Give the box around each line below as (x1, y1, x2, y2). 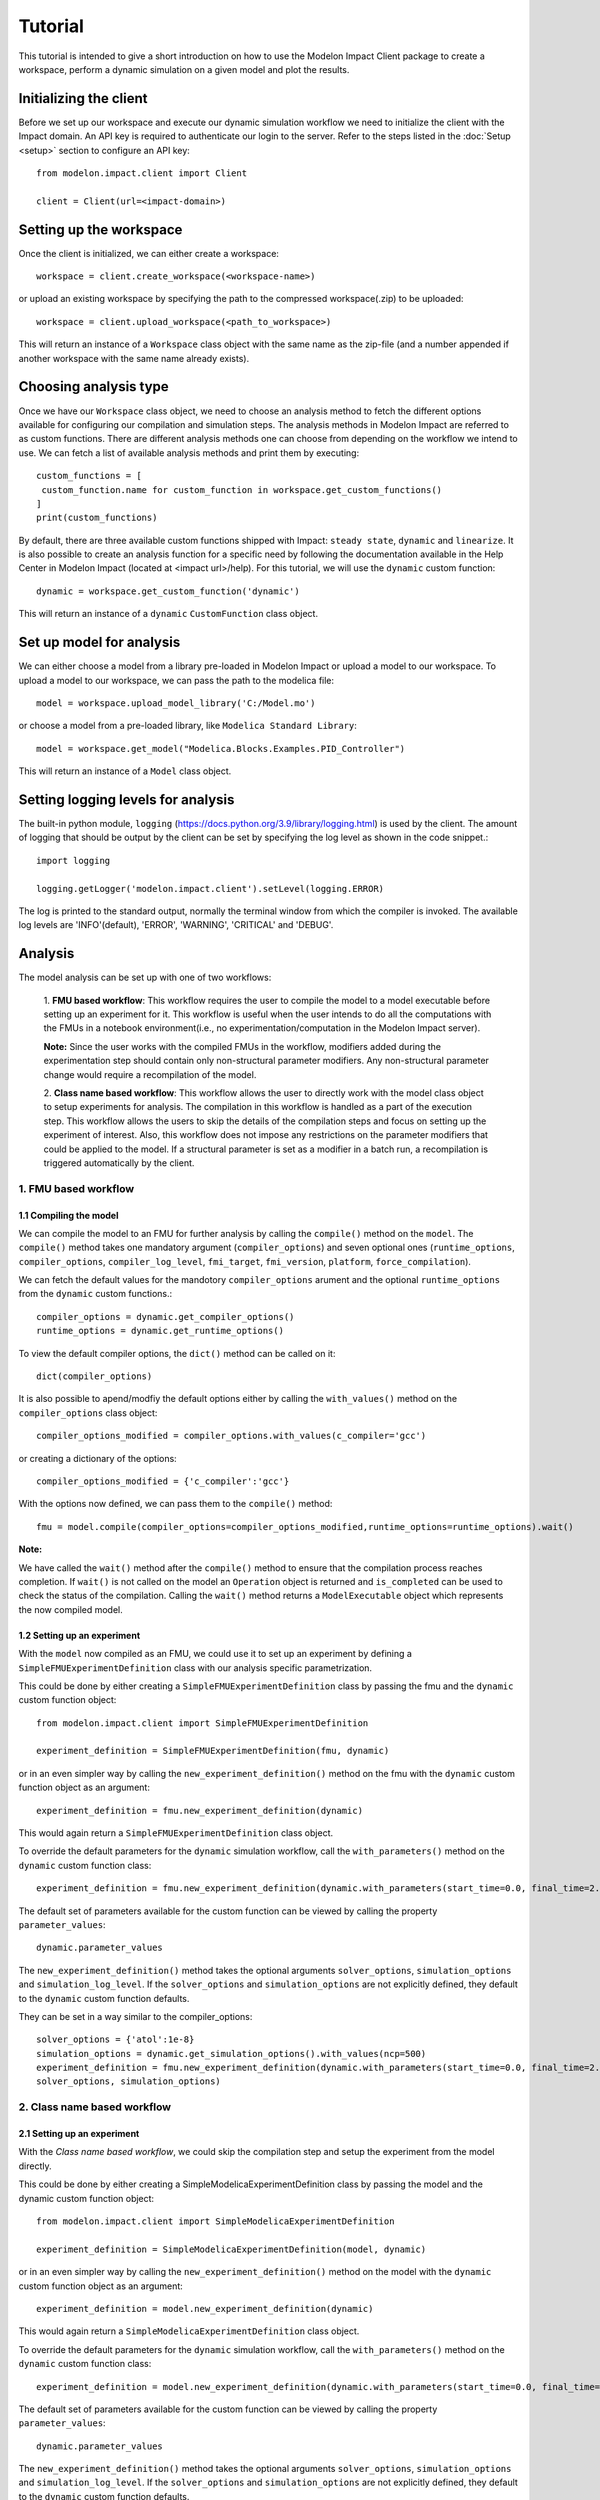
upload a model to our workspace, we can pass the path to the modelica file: (18, 674, 335, 686)
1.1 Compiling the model (18, 1209, 119, 1221)
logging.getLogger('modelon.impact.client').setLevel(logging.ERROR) (36, 883, 385, 894)
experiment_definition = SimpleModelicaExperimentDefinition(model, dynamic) (36, 2243, 427, 2255)
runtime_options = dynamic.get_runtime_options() (36, 1325, 285, 1337)
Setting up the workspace (18, 221, 183, 238)
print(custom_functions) (36, 512, 158, 524)
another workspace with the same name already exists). (18, 352, 250, 364)
